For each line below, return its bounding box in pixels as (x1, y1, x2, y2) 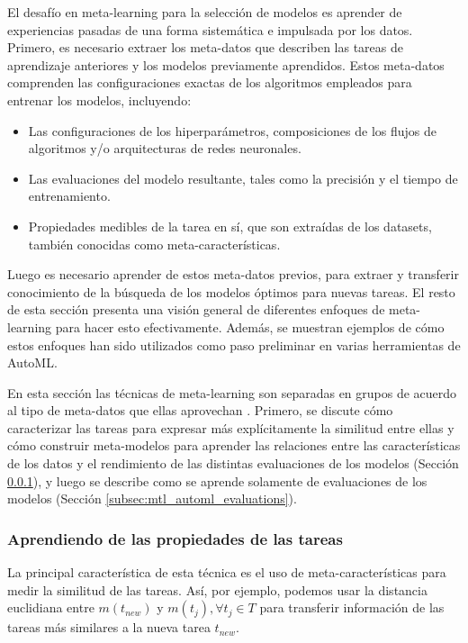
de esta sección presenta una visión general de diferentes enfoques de (7, 300, 385, 319)
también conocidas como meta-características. (28, 234, 281, 253)
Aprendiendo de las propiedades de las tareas (7, 527, 343, 549)
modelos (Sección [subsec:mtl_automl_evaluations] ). (7, 489, 297, 508)
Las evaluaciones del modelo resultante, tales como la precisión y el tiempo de (28, 168, 458, 187)
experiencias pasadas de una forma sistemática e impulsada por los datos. (7, 20, 413, 39)
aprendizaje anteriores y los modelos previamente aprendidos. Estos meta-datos (7, 55, 445, 74)
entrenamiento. (28, 186, 111, 205)
